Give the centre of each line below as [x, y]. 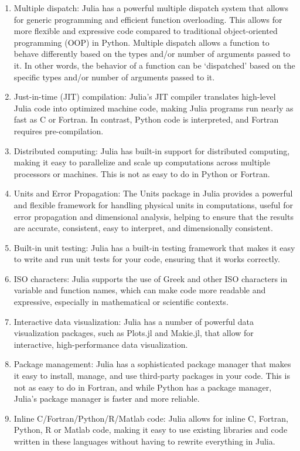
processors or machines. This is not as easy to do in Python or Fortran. [142, 173]
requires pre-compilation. [59, 130]
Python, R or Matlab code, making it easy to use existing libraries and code [151, 430]
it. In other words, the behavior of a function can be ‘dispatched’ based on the [154, 65]
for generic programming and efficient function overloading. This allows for [148, 19]
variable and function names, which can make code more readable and [140, 290]
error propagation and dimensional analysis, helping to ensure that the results [154, 216]
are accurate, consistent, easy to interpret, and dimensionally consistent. [143, 228]
